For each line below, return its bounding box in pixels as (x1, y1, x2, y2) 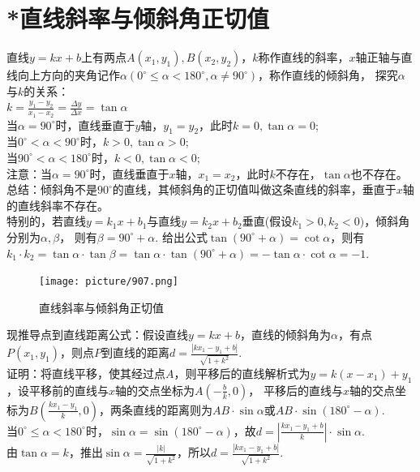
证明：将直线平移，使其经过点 (6, 364, 165, 381)
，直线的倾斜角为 (239, 326, 331, 343)
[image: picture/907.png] (39, 276, 178, 288)
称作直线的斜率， (258, 49, 349, 66)
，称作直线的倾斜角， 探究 (258, 67, 398, 84)
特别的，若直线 (6, 212, 86, 230)
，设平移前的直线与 (6, 381, 109, 398)
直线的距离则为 (133, 401, 213, 418)
